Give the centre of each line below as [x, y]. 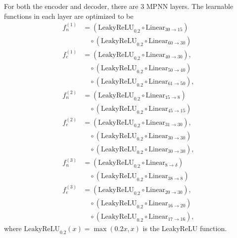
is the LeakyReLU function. [185, 228]
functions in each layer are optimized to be [69, 16]
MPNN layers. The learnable [190, 6]
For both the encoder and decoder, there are [71, 6]
